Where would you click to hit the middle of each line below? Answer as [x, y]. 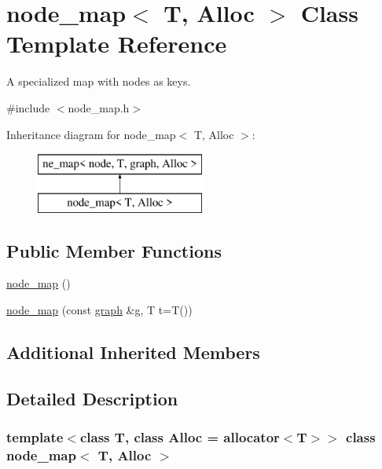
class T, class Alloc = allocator [180, 437]
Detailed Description [92, 398]
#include [28, 107]
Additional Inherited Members [133, 352]
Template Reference [117, 44]
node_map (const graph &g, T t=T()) [99, 310]
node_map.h [99, 107]
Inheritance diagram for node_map [91, 134]
